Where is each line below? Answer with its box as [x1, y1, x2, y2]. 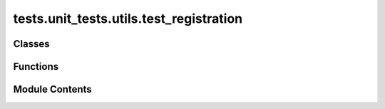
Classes [13, 38, 50, 50]
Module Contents [13, 83, 92, 95]
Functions [13, 61, 59, 73]
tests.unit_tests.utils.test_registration [13, 11, 242, 26]
